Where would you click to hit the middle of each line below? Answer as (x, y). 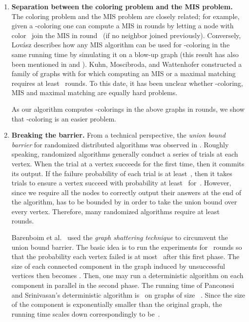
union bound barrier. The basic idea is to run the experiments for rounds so (127, 247)
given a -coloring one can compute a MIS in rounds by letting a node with (123, 26)
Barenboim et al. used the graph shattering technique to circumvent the (120, 237)
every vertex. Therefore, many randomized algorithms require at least (115, 211)
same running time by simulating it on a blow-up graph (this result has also (125, 54)
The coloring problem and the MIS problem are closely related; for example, (125, 16)
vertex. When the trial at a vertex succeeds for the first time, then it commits (128, 163)
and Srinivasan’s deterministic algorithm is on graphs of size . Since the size (128, 294)
